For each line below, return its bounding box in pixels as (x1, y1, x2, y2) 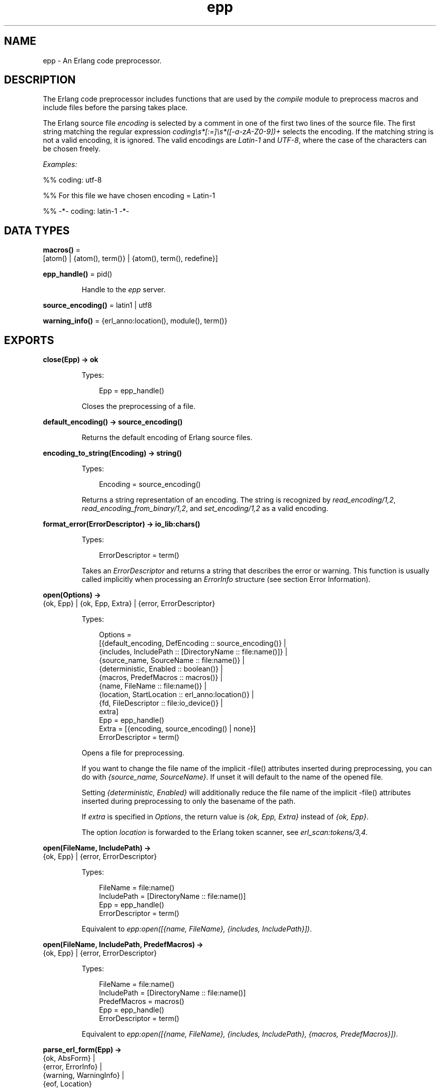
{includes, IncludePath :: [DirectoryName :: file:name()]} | (99, 647, 288, 656)
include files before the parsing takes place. (43, 103, 188, 112)
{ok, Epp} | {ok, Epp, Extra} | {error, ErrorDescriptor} (43, 599, 215, 608)
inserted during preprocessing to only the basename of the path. (81, 797, 296, 806)
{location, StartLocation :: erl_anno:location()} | (99, 690, 254, 699)
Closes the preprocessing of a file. (81, 402, 196, 411)
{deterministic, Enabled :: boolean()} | (99, 664, 223, 674)
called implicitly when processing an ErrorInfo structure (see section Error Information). (81, 575, 371, 584)
